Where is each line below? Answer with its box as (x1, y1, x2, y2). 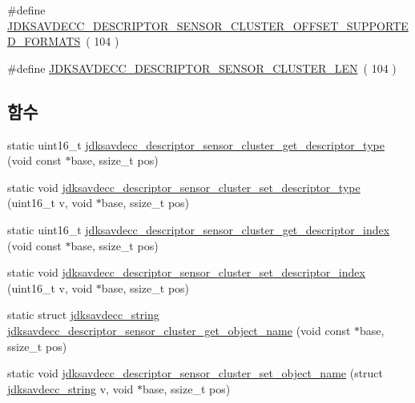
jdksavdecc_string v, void (7, 380, 134, 397)
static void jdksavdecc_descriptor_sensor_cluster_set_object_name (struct (7, 365, 384, 381)
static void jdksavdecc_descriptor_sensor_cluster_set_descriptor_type (7, 178, 361, 195)
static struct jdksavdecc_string (7, 306, 159, 323)
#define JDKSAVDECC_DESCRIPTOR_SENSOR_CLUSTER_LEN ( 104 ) (7, 59, 397, 76)
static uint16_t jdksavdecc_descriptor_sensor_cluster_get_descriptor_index (7, 221, 390, 237)
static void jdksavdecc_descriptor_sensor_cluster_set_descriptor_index (7, 264, 365, 281)
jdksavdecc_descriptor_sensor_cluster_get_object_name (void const (7, 321, 351, 338)
